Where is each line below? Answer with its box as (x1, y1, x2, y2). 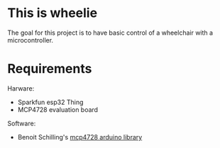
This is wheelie (7, 5, 98, 21)
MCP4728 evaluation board (17, 105, 98, 114)
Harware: (7, 84, 35, 93)
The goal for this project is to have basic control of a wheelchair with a (7, 28, 214, 37)
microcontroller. (7, 35, 54, 44)
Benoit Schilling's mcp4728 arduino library (17, 132, 143, 141)
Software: (7, 119, 36, 127)
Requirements (7, 61, 92, 77)
